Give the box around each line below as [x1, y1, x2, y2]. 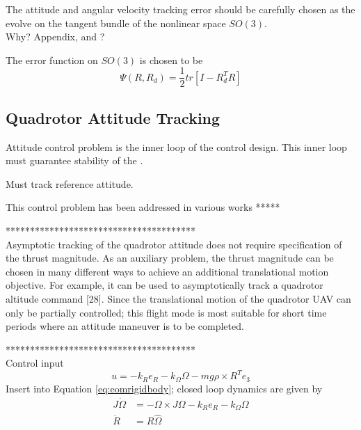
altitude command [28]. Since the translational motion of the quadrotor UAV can [6, 291, 351, 305]
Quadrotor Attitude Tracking [6, 106, 220, 128]
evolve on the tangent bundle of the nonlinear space [6, 15, 226, 30]
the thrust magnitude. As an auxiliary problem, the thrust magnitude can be [6, 250, 334, 265]
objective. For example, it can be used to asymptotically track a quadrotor [6, 278, 323, 292]
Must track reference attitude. [6, 176, 134, 191]
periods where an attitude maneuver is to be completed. [6, 319, 244, 333]
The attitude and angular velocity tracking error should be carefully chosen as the [6, 2, 355, 16]
